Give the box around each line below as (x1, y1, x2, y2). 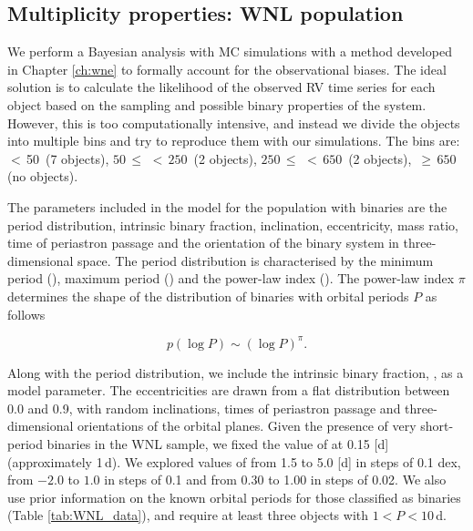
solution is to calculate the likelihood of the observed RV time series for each (7, 77, 436, 97)
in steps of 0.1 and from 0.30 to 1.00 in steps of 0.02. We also (104, 470, 447, 489)
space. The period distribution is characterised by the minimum (77, 250, 434, 270)
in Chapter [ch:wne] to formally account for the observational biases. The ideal (7, 59, 447, 78)
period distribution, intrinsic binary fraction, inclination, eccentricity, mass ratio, (7, 215, 458, 234)
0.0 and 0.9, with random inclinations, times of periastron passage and (7, 398, 401, 417)
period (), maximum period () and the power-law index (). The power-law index (7, 269, 455, 288)
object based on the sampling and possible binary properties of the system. (7, 95, 427, 114)
